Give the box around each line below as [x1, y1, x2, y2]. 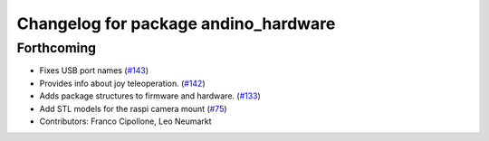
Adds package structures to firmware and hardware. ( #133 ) [39, 90, 262, 101]
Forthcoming [16, 40, 97, 56]
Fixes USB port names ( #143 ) [39, 65, 149, 76]
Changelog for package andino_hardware [16, 14, 336, 33]
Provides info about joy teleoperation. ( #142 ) [39, 78, 206, 89]
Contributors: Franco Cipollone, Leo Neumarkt [39, 116, 212, 127]
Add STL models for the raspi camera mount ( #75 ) [39, 103, 227, 114]
